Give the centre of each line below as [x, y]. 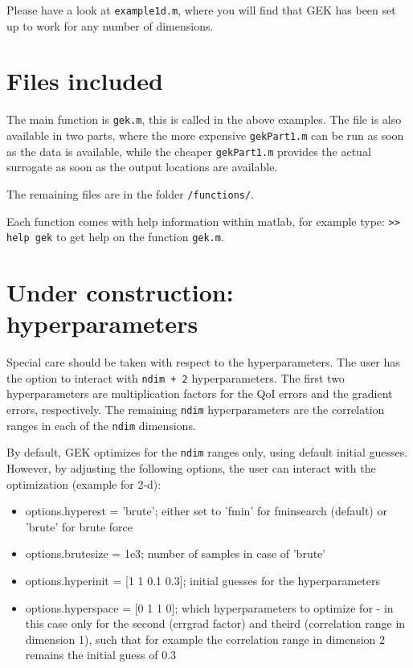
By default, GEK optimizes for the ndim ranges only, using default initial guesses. [207, 452]
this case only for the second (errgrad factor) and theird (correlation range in [215, 623]
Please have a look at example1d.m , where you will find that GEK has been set [201, 10]
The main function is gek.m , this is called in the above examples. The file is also [204, 119]
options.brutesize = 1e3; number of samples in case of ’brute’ [176, 553]
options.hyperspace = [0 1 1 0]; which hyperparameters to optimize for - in [209, 607]
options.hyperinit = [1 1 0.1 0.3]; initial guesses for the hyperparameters [203, 580]
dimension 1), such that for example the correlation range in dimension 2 [205, 639]
